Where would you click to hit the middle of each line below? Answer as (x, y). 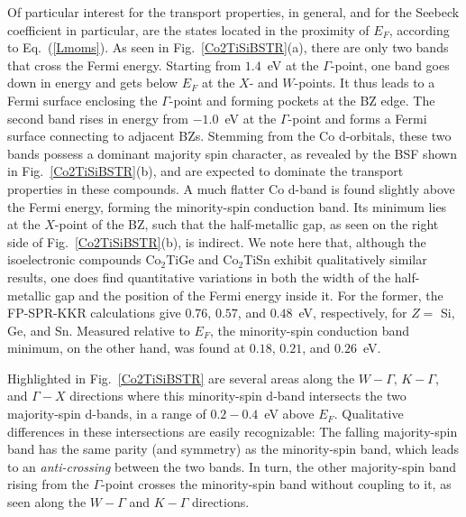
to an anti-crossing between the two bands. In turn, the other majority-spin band (232, 466)
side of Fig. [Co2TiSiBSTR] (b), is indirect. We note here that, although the (217, 241)
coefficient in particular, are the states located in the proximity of (188, 29)
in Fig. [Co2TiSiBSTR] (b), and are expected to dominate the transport (206, 171)
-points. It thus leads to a (365, 83)
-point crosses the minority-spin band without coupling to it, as (276, 484)
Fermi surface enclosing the (82, 100)
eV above (289, 414)
